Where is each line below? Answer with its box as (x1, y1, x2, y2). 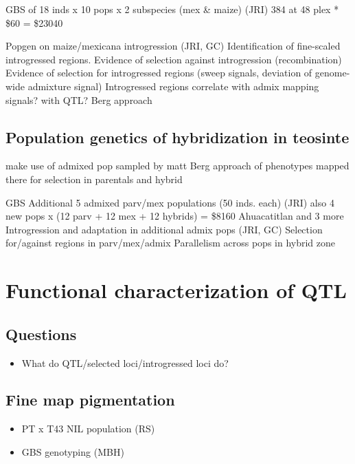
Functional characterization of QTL (5, 276, 347, 304)
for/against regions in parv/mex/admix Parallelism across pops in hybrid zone (5, 235, 336, 250)
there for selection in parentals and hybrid (5, 171, 183, 186)
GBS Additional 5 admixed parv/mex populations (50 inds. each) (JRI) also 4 (5, 195, 334, 209)
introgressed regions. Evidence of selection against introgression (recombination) (5, 52, 342, 66)
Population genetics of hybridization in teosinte (5, 126, 350, 147)
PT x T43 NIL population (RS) (21, 421, 155, 436)
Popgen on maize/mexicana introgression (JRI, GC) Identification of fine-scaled (5, 39, 341, 53)
